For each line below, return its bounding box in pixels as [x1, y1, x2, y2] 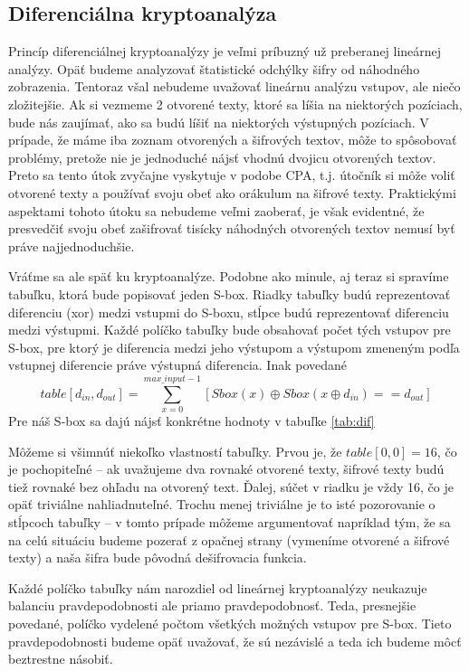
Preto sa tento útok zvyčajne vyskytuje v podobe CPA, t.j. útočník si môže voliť [8, 165, 455, 184]
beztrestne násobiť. [8, 649, 113, 668]
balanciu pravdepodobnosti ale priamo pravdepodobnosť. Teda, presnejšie [8, 596, 416, 615]
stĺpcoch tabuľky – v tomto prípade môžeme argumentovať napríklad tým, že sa [8, 512, 451, 531]
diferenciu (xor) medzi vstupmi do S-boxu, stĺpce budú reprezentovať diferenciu [8, 302, 449, 321]
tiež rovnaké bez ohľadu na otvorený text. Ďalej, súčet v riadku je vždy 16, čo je [8, 477, 454, 496]
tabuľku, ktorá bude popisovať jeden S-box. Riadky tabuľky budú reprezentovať [8, 284, 451, 303]
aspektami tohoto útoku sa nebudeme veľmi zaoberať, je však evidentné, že [8, 201, 425, 220]
